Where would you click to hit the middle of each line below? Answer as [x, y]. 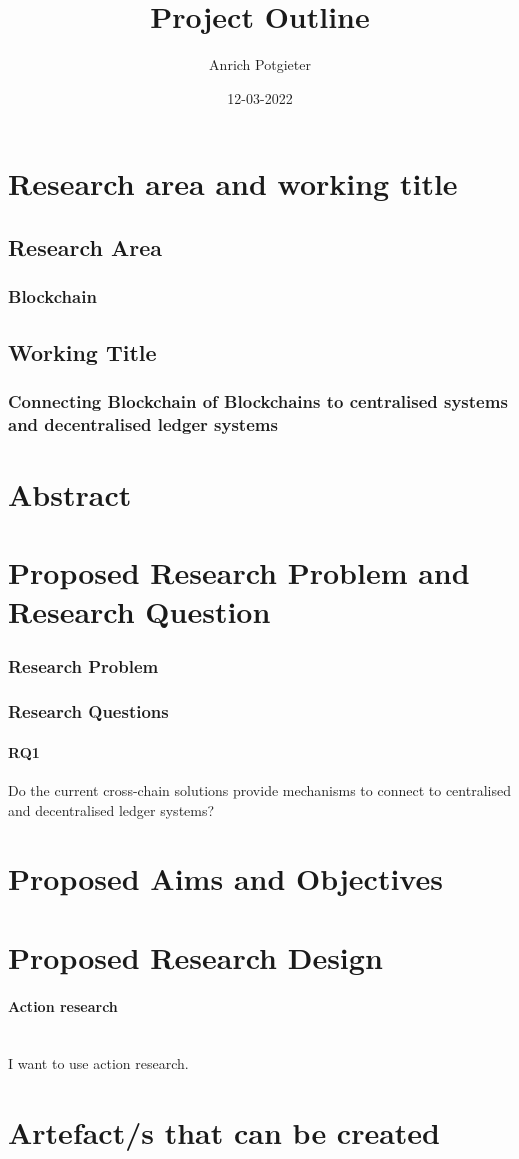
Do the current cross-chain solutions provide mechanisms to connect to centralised [259, 790]
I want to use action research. [98, 1063]
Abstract [70, 493]
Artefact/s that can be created [224, 1132]
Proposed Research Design [195, 956]
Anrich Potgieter [260, 64]
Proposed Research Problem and [239, 572]
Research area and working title [233, 183]
